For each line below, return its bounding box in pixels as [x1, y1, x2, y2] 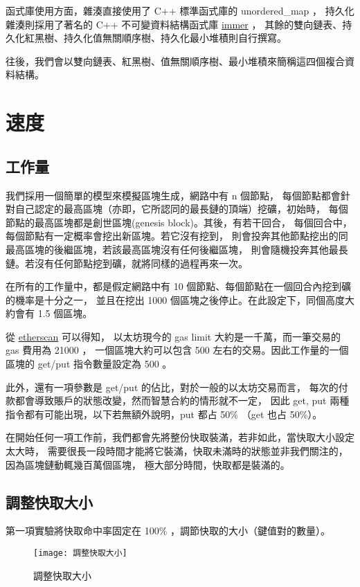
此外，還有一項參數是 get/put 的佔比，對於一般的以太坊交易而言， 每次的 [6, 379, 339, 394]
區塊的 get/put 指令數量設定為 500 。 [6, 356, 172, 371]
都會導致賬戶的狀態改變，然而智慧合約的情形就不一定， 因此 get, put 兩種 [15, 393, 350, 408]
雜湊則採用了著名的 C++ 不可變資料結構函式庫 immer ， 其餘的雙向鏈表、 [6, 17, 343, 31]
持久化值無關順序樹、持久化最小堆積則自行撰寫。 [63, 30, 287, 45]
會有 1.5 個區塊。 [15, 306, 93, 320]
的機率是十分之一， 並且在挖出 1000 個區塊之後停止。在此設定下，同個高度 [6, 292, 345, 307]
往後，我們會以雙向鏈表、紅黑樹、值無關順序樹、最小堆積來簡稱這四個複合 [6, 53, 345, 68]
